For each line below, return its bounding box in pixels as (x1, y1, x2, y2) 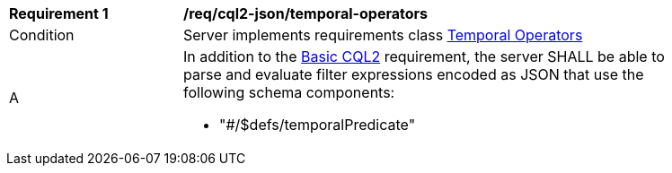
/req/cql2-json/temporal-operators (183, 4, 428, 22)
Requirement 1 (9, 4, 109, 22)
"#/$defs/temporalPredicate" (219, 116, 416, 134)
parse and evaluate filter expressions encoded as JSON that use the (183, 65, 644, 83)
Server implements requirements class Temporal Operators (183, 26, 583, 44)
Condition (9, 26, 75, 44)
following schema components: (183, 83, 395, 101)
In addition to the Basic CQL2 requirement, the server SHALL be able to (183, 48, 665, 65)
